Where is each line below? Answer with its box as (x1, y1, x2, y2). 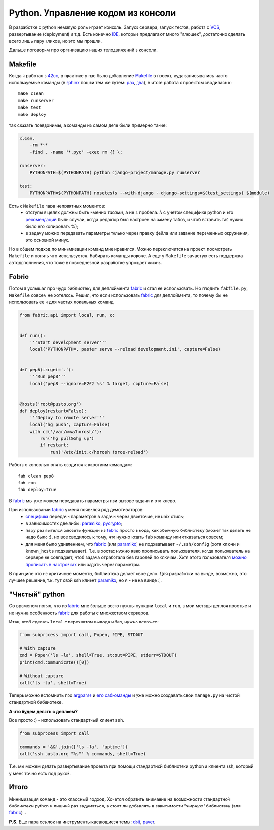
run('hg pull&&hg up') (40, 436, 95, 441)
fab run (18, 480, 36, 485)
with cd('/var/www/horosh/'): (29, 429, 102, 434)
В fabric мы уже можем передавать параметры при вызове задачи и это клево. (9, 498, 177, 504)
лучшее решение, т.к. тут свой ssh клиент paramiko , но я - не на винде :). (9, 577, 162, 583)
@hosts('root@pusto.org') (19, 401, 82, 407)
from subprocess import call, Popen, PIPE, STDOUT (19, 632, 144, 638)
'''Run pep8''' (29, 374, 66, 379)
